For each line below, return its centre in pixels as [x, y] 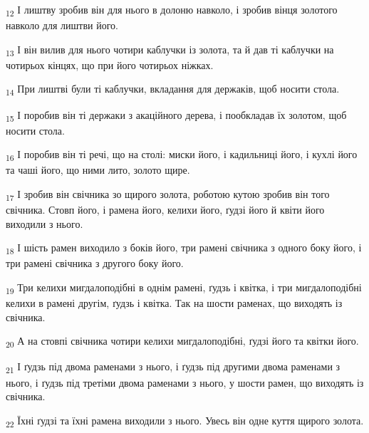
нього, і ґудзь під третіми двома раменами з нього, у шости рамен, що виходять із [185, 382]
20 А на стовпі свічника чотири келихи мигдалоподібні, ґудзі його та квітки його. [182, 342]
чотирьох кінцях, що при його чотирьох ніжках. [110, 64]
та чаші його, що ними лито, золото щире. [98, 170]
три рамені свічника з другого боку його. [95, 263]
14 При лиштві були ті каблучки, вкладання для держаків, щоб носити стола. [173, 90]
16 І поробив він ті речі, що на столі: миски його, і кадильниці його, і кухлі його [182, 155]
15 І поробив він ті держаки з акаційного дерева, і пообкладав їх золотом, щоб [176, 115]
